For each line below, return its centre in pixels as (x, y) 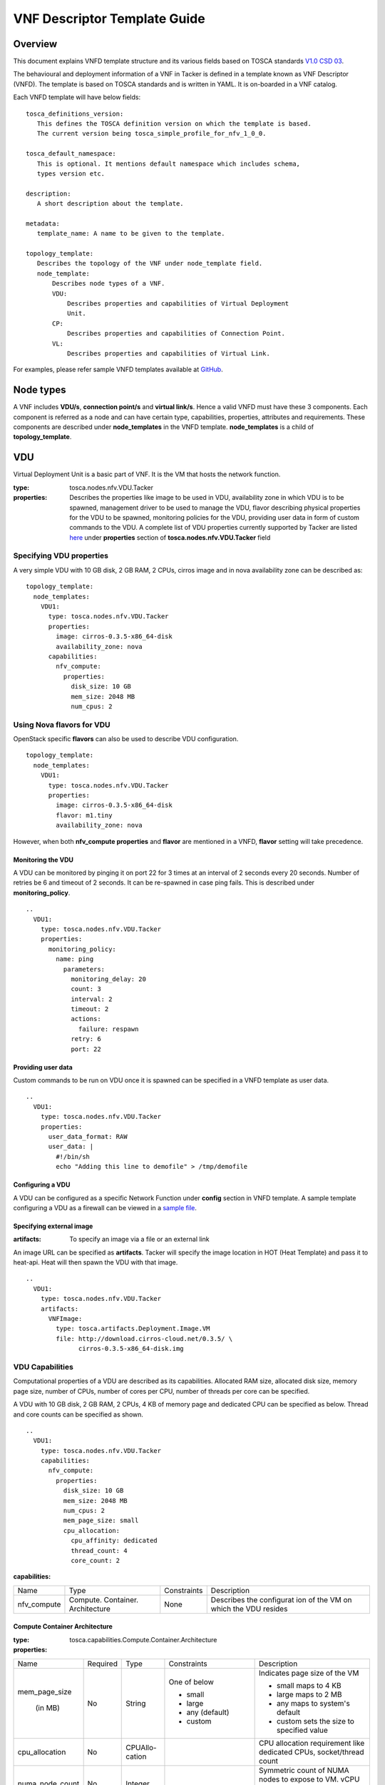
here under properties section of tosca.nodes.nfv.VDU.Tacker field (170, 537)
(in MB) (48, 1708)
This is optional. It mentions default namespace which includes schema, (169, 164)
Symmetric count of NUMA (304, 1770)
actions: (86, 1019)
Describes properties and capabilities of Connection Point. (176, 333)
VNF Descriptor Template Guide (109, 19)
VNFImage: (65, 1319)
